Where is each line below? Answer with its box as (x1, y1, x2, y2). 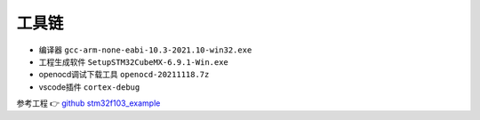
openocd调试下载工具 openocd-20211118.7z (38, 69, 210, 80)
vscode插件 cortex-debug (38, 81, 140, 92)
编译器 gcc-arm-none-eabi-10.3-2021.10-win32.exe (38, 44, 252, 55)
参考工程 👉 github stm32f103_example (16, 98, 161, 108)
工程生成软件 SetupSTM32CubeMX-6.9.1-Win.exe (38, 56, 228, 67)
